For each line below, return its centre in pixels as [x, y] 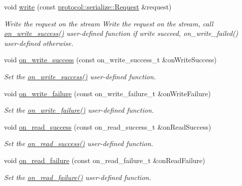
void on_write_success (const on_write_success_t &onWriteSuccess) [110, 60]
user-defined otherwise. [39, 43]
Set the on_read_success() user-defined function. [79, 143]
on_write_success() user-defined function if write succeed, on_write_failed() [121, 33]
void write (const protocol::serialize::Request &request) [88, 6]
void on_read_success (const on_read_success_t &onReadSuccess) [108, 126]
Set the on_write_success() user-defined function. [80, 76]
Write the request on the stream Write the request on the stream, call [109, 23]
